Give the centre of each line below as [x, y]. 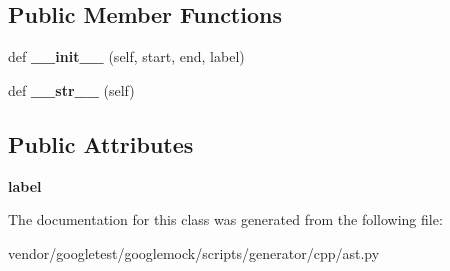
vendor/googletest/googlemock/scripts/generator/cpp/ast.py [194, 252]
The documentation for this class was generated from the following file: [225, 219]
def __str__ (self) [71, 89]
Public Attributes [101, 143]
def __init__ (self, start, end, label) [126, 56]
